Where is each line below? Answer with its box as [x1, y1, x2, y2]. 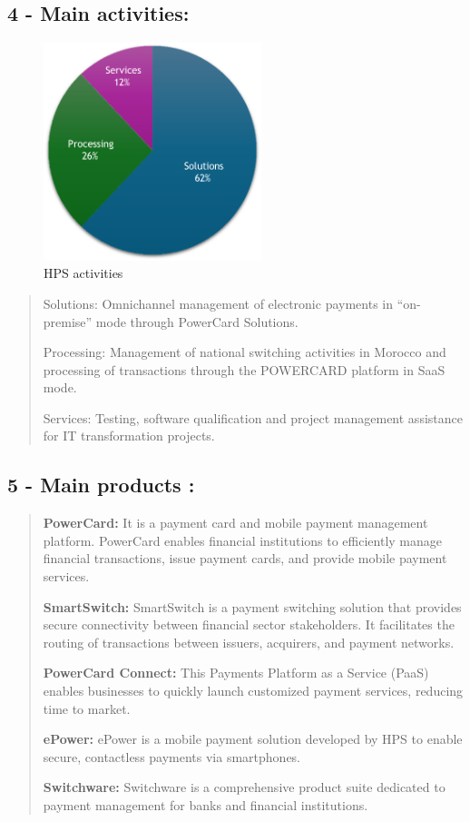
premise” [43, 312, 93, 331]
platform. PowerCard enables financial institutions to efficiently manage [43, 530, 443, 550]
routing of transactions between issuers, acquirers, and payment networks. [43, 632, 455, 651]
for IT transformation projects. [43, 426, 215, 445]
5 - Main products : [7, 470, 195, 499]
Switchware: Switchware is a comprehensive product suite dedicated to [43, 777, 446, 797]
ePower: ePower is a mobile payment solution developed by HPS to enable [43, 729, 463, 748]
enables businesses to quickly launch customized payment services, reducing [43, 681, 464, 700]
